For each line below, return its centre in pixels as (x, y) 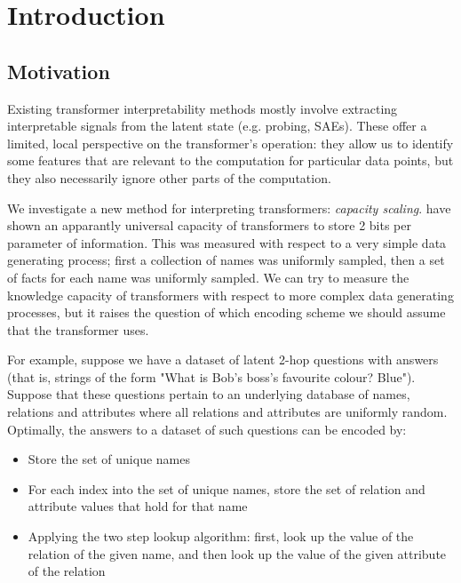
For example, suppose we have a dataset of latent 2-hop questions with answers (223, 359)
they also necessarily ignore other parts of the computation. (169, 177)
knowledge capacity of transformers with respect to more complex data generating (230, 295)
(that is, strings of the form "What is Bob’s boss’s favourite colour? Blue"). (211, 376)
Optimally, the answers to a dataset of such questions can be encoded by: (207, 429)
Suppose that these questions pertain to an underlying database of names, (209, 394)
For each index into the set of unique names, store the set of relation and (227, 488)
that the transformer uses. (78, 329)
